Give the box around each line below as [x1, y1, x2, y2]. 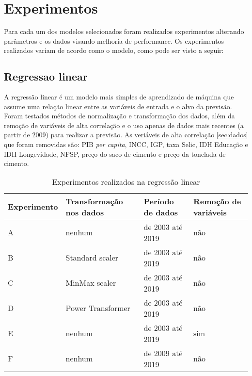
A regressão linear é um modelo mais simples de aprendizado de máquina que [4, 92, 234, 102]
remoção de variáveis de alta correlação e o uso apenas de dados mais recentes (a [4, 120, 244, 130]
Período [143, 195, 174, 207]
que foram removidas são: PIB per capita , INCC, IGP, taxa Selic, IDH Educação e [4, 139, 248, 149]
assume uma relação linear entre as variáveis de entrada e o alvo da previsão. [4, 101, 232, 111]
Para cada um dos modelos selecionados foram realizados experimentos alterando [4, 26, 244, 36]
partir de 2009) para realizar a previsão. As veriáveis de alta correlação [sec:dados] [4, 130, 248, 140]
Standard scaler [65, 252, 119, 263]
